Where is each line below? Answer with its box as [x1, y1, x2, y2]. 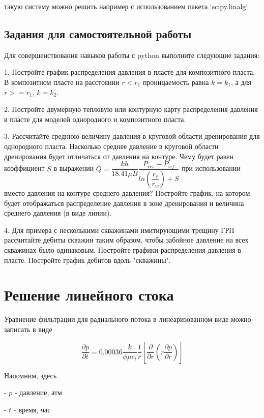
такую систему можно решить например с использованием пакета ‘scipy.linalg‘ [4, 1, 248, 11]
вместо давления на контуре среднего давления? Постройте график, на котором [4, 188, 250, 198]
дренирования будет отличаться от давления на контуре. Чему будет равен [4, 151, 234, 161]
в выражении [53, 163, 94, 173]
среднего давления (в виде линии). [4, 207, 112, 218]
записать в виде [4, 323, 52, 334]
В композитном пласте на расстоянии [4, 76, 120, 87]
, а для [231, 76, 251, 87]
